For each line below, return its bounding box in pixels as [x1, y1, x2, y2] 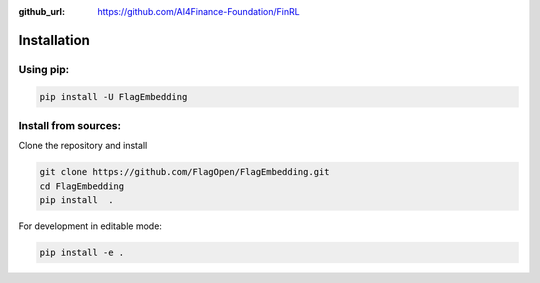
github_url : [18, 6, 65, 17]
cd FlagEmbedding [39, 180, 125, 192]
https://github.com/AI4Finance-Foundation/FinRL [97, 6, 300, 17]
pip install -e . [39, 247, 125, 259]
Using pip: [18, 62, 70, 76]
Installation [18, 31, 90, 49]
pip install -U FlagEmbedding [39, 91, 188, 102]
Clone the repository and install [18, 140, 148, 152]
